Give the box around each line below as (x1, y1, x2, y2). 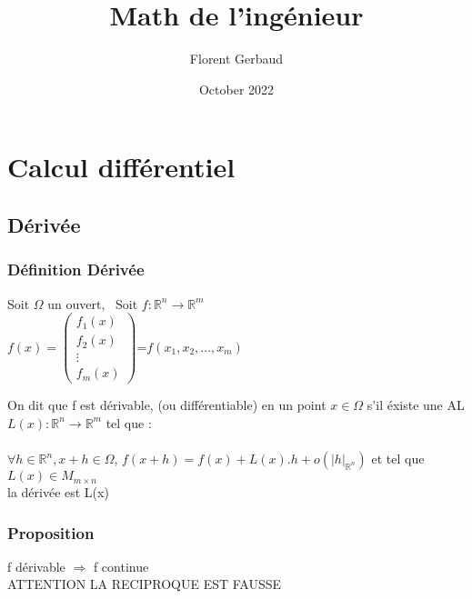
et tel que (371, 449, 425, 468)
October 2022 (198, 79, 275, 98)
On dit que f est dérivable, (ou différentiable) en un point (7, 395, 326, 414)
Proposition (7, 521, 95, 544)
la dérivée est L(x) (7, 483, 109, 502)
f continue (93, 556, 149, 575)
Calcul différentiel (7, 148, 236, 185)
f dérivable (7, 556, 65, 575)
